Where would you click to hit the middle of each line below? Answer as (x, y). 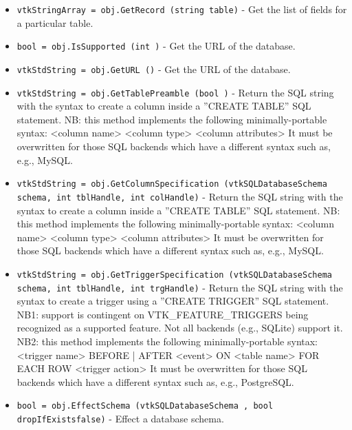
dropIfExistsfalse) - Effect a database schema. (120, 418)
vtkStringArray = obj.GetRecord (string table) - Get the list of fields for (182, 9)
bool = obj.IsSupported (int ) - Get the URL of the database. (156, 46)
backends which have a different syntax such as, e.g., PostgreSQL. (155, 381)
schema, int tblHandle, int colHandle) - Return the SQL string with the (180, 196)
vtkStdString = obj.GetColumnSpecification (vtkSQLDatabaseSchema (172, 184)
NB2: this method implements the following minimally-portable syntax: (167, 341)
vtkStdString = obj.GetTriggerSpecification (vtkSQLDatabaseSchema (174, 275)
